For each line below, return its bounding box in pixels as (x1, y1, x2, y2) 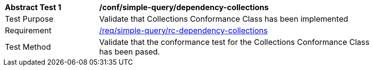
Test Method (5, 42, 51, 52)
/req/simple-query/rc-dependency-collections (99, 26, 268, 35)
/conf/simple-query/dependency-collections (99, 2, 269, 12)
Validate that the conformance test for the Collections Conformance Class (99, 37, 370, 47)
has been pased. (99, 47, 160, 56)
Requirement (5, 26, 52, 35)
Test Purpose (5, 14, 53, 24)
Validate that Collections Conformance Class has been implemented (99, 14, 348, 24)
